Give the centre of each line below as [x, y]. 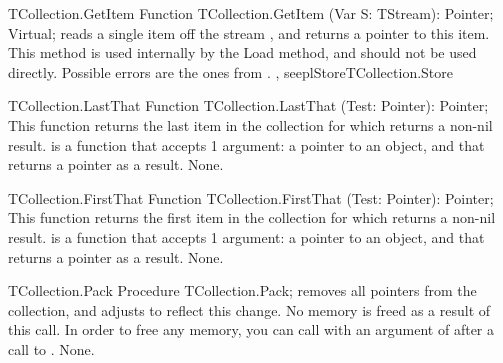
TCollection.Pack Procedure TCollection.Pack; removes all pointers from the [242, 290]
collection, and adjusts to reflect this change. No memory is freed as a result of [249, 309]
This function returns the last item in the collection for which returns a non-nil [250, 124]
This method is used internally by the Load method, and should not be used [242, 52]
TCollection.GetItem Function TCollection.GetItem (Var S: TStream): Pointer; [251, 13]
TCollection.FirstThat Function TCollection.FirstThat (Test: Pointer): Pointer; [251, 197]
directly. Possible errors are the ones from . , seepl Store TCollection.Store [231, 71]
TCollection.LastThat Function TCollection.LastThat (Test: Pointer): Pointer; [248, 105]
